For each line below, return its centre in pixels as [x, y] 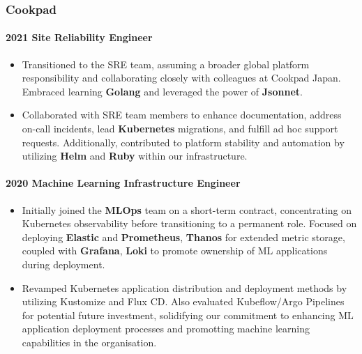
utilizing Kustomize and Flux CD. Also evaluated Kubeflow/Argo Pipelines [183, 301]
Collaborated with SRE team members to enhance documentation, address [182, 115]
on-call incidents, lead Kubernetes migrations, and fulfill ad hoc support [180, 129]
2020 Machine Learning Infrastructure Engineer [123, 183]
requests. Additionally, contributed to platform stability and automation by [183, 142]
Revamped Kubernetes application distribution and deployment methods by [184, 287]
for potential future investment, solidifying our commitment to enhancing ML [188, 315]
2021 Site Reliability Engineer [79, 37]
